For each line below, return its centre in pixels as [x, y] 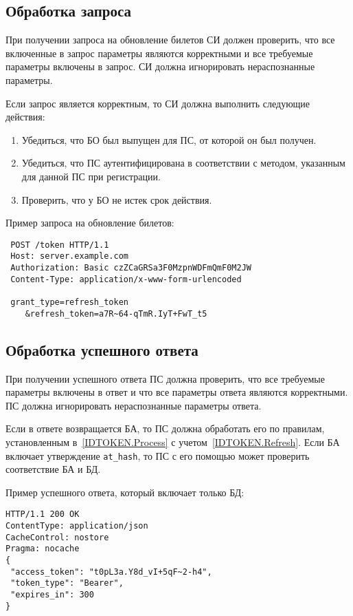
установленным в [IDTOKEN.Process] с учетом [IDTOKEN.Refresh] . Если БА [173, 442]
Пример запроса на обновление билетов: [90, 223]
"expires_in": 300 [52, 594]
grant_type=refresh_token [69, 302]
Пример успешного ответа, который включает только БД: [125, 492]
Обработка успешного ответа [102, 349]
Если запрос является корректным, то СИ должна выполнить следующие [158, 103]
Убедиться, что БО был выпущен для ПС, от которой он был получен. [169, 139]
